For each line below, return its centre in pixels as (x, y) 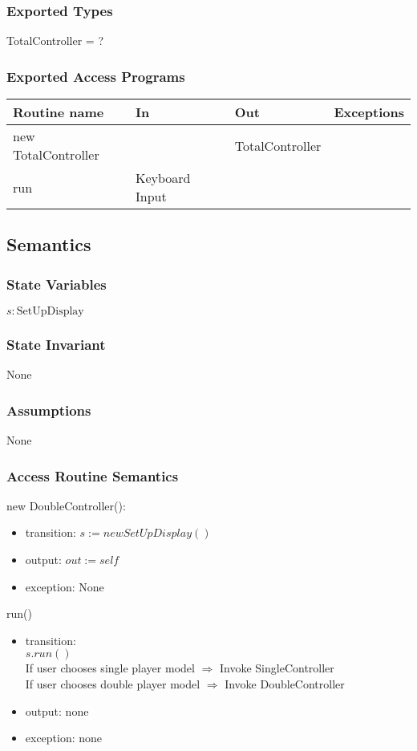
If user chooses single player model (110, 668)
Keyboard (163, 178)
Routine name (59, 112)
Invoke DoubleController (285, 684)
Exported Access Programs (96, 76)
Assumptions (49, 410)
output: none (57, 710)
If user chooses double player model (113, 684)
